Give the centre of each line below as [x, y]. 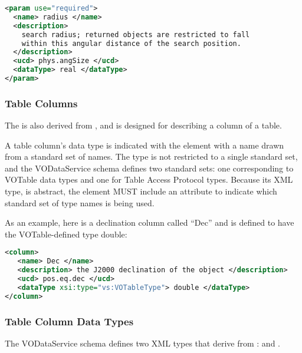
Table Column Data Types [69, 321]
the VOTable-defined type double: [66, 234]
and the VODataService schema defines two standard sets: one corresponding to [149, 168]
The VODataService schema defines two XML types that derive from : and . [142, 343]
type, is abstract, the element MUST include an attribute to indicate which [141, 191]
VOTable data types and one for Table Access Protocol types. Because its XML [149, 179]
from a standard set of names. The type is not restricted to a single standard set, [151, 156]
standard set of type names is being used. [80, 202]
